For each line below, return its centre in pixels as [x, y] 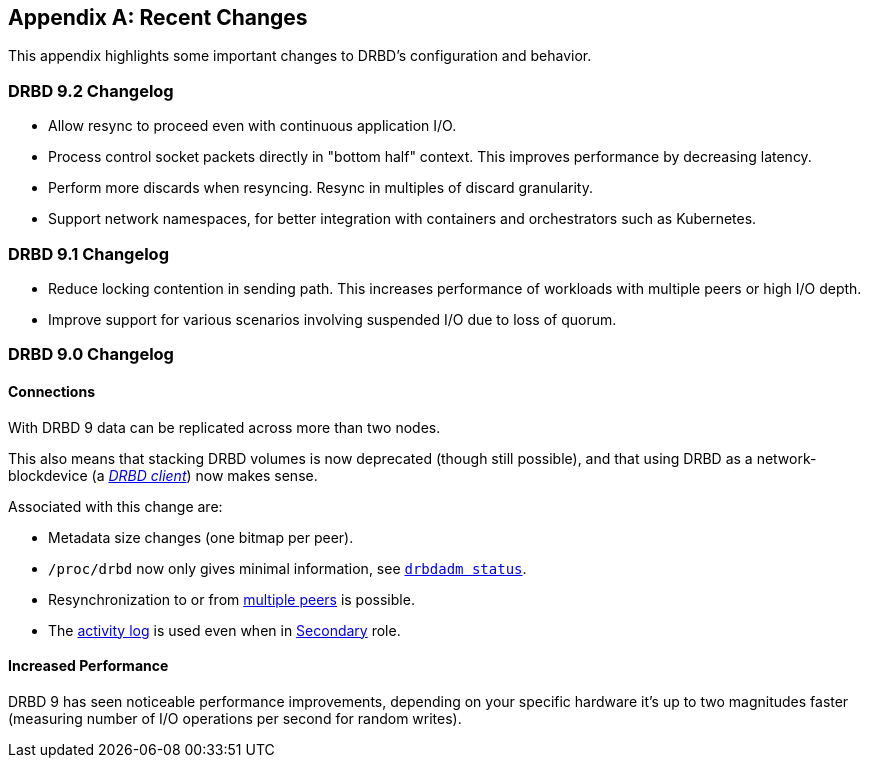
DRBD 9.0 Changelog [91, 354]
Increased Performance [88, 666]
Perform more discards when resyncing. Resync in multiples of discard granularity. [320, 188]
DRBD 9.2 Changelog [91, 90]
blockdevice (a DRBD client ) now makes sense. [163, 475]
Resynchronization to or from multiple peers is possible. [231, 599]
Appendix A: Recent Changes [158, 17]
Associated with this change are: [115, 506]
